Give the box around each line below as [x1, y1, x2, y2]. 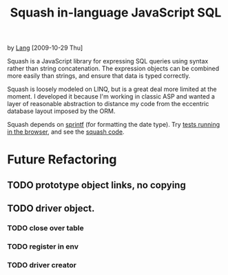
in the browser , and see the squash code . [7, 128, 125, 136]
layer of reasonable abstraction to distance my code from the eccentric [7, 100, 209, 108]
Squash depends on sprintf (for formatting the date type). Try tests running [7, 121, 220, 129]
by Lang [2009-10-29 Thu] [7, 43, 83, 52]
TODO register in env [7, 242, 79, 251]
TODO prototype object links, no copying [7, 179, 186, 191]
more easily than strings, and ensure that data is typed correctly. [7, 72, 191, 80]
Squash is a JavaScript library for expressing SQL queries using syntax [7, 57, 209, 65]
